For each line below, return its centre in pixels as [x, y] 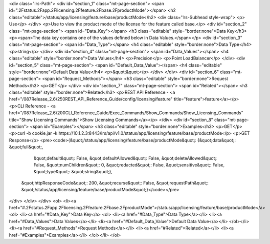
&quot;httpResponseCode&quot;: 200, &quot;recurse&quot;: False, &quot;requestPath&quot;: [115, 183]
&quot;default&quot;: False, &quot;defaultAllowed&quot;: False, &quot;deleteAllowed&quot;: [125, 158]
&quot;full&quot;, [26, 147]
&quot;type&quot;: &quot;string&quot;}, [73, 172]
